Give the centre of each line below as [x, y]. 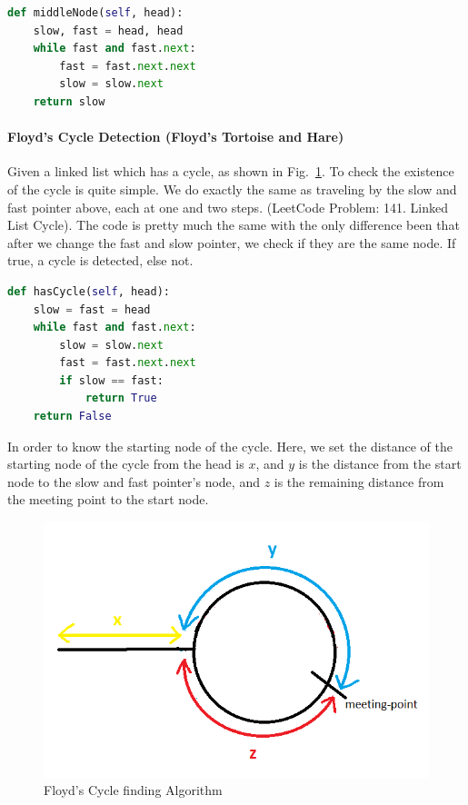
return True [121, 398]
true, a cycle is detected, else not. [100, 260]
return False [72, 417]
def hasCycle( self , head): [89, 291]
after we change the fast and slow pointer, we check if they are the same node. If [232, 242]
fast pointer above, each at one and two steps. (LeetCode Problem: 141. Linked [228, 207]
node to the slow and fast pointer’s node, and [134, 481]
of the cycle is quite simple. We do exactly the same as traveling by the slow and [232, 189]
